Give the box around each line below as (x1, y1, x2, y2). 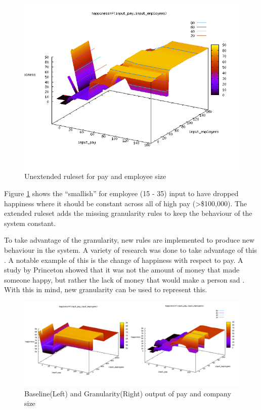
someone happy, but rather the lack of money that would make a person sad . (4, 274, 245, 285)
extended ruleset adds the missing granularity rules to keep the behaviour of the (4, 208, 252, 218)
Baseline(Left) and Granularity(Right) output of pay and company (24, 388, 231, 398)
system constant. (4, 217, 56, 228)
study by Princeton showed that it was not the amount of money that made (4, 264, 240, 275)
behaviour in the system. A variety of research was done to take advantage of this (4, 244, 257, 255)
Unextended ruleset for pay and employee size (24, 171, 166, 181)
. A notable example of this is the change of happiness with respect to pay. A (4, 254, 243, 265)
